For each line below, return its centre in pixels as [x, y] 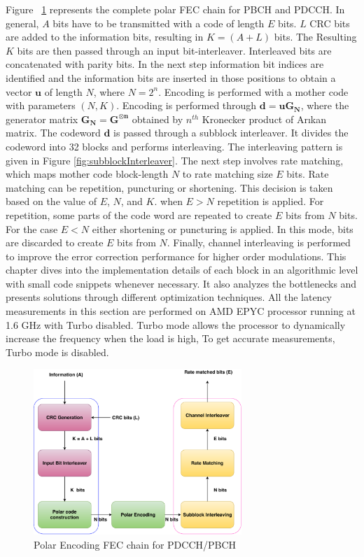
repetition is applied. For [271, 201]
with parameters [41, 105]
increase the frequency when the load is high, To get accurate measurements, [170, 338]
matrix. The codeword [53, 133]
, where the [325, 105]
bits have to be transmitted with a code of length [159, 23]
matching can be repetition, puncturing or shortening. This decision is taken [169, 187]
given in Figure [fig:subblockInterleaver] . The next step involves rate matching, [175, 160]
